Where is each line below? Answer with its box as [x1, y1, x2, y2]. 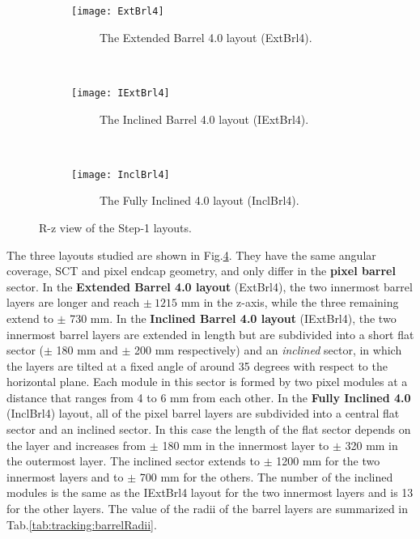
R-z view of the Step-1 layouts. [39, 219, 192, 236]
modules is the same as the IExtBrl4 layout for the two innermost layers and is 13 [6, 484, 414, 501]
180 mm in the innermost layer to [162, 436, 329, 453]
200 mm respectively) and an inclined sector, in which [134, 342, 402, 359]
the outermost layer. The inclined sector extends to [6, 452, 260, 469]
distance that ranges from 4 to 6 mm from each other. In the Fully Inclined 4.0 [6, 388, 411, 405]
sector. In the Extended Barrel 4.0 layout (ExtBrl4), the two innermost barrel [6, 278, 413, 295]
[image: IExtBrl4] [71, 87, 170, 99]
